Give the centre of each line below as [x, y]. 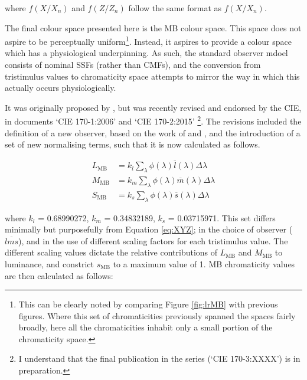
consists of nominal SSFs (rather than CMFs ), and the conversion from [133, 65]
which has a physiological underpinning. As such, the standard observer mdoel [146, 53]
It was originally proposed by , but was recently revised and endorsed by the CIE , [153, 107]
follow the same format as [175, 8]
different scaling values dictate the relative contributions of [111, 252]
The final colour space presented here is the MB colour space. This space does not [153, 27]
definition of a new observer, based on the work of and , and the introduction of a [153, 132]
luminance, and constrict [50, 263]
